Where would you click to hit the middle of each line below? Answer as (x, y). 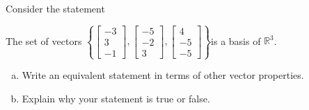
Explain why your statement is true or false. (116, 98)
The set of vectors (44, 40)
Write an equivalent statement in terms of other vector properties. (163, 75)
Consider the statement (55, 8)
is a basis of (236, 40)
